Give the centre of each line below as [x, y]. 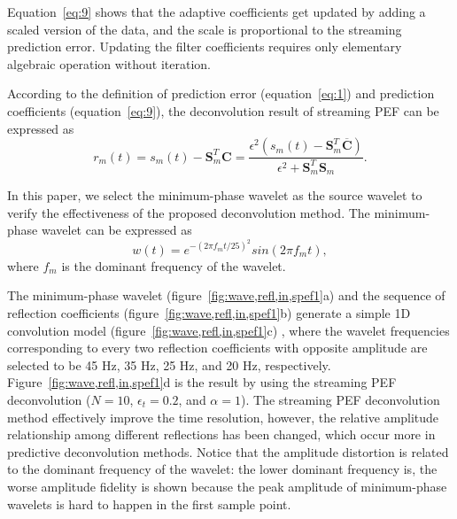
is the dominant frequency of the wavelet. [174, 265]
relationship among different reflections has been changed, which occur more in [221, 434]
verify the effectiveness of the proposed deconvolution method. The [189, 212]
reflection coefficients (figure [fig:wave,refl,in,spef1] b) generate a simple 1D [209, 313]
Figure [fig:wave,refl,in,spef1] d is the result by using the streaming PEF [202, 382]
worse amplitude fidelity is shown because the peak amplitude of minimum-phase [227, 486]
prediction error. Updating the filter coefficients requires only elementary [205, 46]
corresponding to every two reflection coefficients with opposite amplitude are [217, 348]
